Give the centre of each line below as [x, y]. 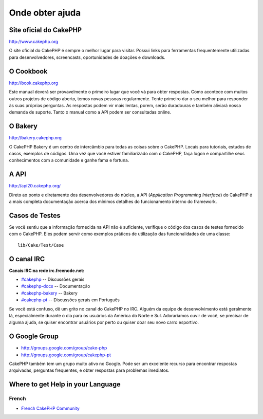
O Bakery [23, 126]
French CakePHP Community [50, 408]
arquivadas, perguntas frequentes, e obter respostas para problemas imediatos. [89, 370]
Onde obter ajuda [45, 13]
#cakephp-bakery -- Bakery [49, 293]
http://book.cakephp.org [34, 83]
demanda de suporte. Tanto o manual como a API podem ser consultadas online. [90, 112]
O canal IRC [27, 259]
